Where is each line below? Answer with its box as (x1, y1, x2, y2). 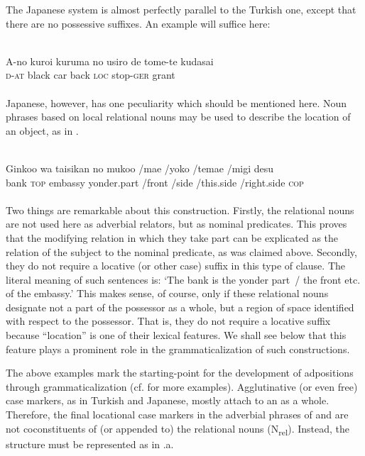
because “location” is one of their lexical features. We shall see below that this (6, 328, 347, 343)
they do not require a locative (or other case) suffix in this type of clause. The (6, 258, 345, 273)
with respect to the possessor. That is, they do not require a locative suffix (6, 313, 331, 328)
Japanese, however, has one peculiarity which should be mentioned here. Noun (6, 95, 347, 110)
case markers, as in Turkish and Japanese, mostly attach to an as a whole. (6, 393, 329, 408)
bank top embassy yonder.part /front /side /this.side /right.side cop (6, 174, 304, 189)
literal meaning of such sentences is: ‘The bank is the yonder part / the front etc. (6, 272, 361, 287)
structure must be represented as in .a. (6, 436, 174, 451)
